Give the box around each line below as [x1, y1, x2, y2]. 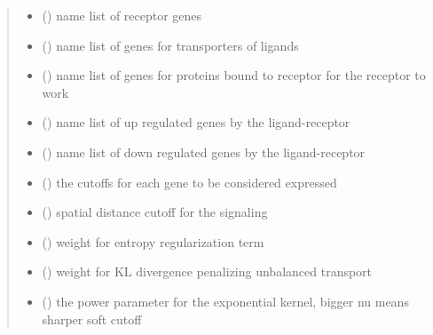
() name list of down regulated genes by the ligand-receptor [42, 142, 366, 161]
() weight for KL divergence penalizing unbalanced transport [42, 262, 373, 281]
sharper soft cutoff [42, 309, 142, 328]
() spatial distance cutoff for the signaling [42, 203, 268, 221]
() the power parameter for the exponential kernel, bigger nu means [42, 291, 409, 310]
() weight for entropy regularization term [42, 232, 264, 251]
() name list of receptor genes [42, 6, 202, 24]
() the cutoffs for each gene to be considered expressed [42, 172, 337, 191]
